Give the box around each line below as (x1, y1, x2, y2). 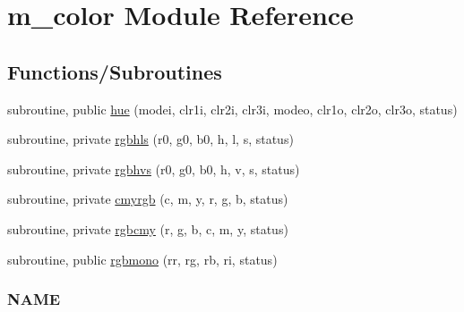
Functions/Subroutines (7, 57, 222, 85)
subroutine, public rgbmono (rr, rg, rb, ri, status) (7, 249, 278, 268)
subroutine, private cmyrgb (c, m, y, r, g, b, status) (7, 190, 288, 208)
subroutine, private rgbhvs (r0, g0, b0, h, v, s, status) (7, 159, 300, 178)
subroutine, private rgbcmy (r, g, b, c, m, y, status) (7, 219, 288, 238)
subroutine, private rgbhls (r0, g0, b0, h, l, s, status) (7, 130, 294, 148)
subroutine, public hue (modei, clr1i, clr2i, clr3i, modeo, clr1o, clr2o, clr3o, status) (7, 99, 458, 118)
